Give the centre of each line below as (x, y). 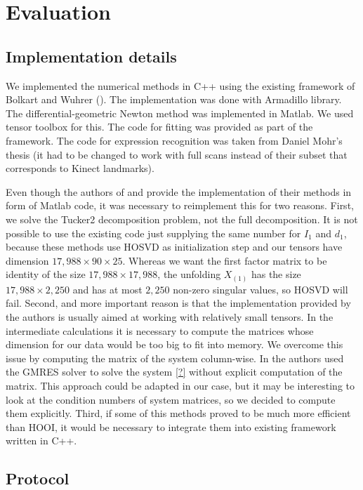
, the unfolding (189, 274)
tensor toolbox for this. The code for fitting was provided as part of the (159, 127)
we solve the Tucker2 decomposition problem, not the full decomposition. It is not (182, 219)
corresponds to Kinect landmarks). (80, 168)
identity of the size (46, 274)
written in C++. (41, 441)
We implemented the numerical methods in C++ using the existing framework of (180, 85)
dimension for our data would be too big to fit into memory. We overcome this (174, 344)
